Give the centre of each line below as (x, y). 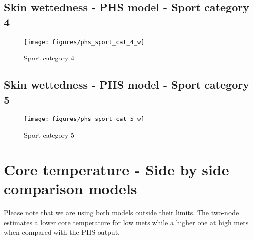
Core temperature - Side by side (117, 169)
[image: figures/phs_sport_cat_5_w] (84, 119)
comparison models (71, 189)
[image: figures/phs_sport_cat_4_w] (84, 42)
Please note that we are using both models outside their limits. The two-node (122, 212)
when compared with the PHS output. (62, 232)
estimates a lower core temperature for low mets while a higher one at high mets (126, 222)
